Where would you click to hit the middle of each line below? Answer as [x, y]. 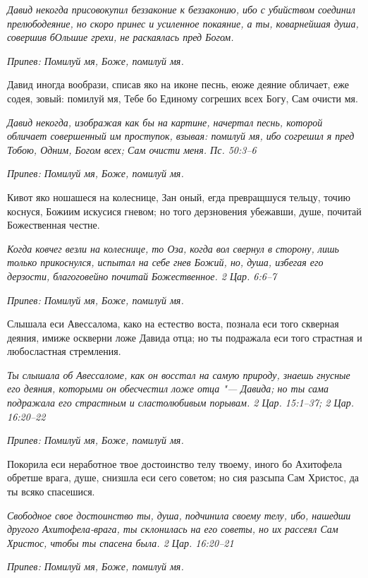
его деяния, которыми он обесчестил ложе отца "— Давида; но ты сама [168, 389]
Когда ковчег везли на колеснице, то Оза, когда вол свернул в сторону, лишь [173, 248]
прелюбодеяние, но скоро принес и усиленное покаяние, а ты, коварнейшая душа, [183, 23]
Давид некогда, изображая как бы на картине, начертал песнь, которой [165, 122]
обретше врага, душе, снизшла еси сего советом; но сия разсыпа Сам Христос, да [183, 477]
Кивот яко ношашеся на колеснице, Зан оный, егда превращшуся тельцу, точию [179, 197]
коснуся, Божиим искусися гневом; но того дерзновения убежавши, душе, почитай [184, 211]
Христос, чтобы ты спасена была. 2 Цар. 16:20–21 [121, 542]
